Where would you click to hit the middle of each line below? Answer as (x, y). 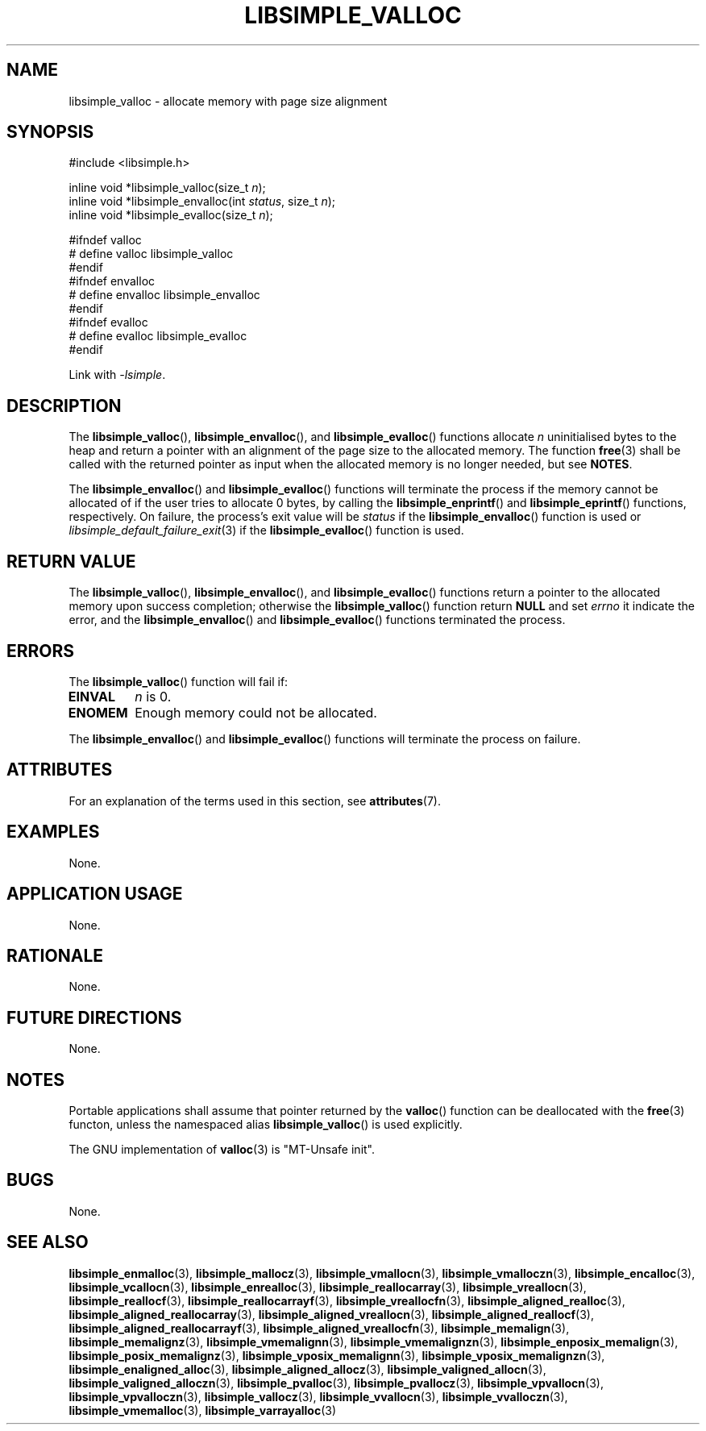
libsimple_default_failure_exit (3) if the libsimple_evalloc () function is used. (266, 530)
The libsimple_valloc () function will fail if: (179, 681)
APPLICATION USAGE (95, 894)
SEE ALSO (48, 1242)
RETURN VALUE (71, 561)
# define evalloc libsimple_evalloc (158, 336)
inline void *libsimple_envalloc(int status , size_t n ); (202, 202)
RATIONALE (55, 955)
